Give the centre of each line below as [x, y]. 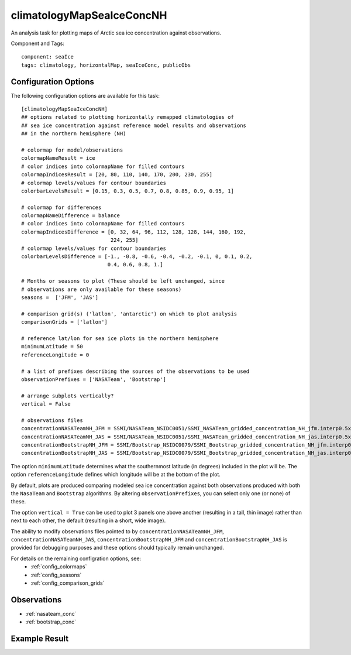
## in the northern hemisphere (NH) [74, 134]
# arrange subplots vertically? [68, 396]
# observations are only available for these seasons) [101, 289]
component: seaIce [48, 57]
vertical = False [46, 404]
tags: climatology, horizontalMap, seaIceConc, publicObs [106, 65]
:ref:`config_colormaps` [59, 567]
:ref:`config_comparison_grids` [68, 583]
